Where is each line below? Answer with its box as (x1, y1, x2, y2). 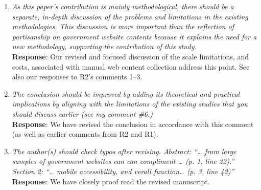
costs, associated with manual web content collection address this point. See (12, 61, 250, 72)
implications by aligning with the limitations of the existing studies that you (12, 98, 248, 109)
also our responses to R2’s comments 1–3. (12, 71, 143, 82)
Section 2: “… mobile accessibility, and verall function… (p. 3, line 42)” (12, 165, 234, 176)
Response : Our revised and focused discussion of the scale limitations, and (12, 51, 249, 61)
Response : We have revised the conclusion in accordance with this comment (12, 118, 254, 129)
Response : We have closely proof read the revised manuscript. (12, 176, 210, 186)
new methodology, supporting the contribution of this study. (12, 41, 197, 52)
